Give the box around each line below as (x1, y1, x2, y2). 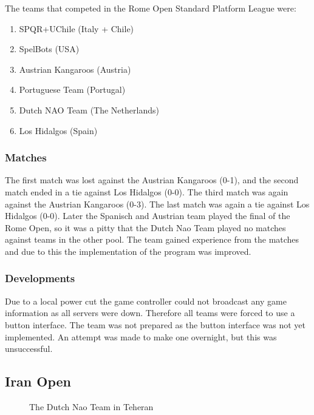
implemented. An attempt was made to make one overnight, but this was (5, 330, 277, 343)
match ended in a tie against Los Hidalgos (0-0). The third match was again (5, 185, 288, 198)
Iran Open (5, 372, 72, 391)
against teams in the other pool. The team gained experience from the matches (5, 233, 299, 246)
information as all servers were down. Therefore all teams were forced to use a (5, 306, 295, 319)
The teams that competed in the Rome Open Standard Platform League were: (5, 2, 296, 14)
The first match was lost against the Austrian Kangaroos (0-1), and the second (5, 174, 299, 186)
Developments (5, 271, 75, 286)
